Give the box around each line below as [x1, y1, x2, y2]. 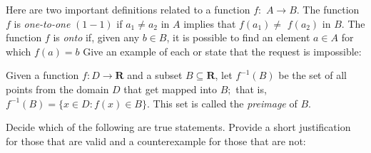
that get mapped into [123, 81, 218, 96]
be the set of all [278, 68, 347, 83]
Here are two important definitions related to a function [6, 2, 250, 16]
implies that [183, 16, 236, 31]
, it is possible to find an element [166, 30, 310, 45]
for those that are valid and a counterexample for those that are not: [6, 133, 306, 148]
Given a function [6, 68, 79, 83]
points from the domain [6, 81, 109, 96]
